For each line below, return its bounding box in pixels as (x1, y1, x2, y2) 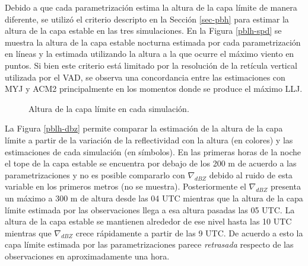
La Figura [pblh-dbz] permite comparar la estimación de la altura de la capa (5, 122, 283, 134)
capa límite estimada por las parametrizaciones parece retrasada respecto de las (5, 238, 294, 251)
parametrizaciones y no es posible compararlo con (5, 168, 185, 181)
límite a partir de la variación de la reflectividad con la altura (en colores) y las (5, 133, 293, 146)
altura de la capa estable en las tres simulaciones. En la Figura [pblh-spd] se (5, 24, 282, 37)
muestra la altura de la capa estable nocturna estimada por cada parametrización (5, 36, 301, 48)
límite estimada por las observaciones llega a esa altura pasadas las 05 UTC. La (5, 203, 295, 216)
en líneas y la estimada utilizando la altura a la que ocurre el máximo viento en (5, 47, 294, 60)
